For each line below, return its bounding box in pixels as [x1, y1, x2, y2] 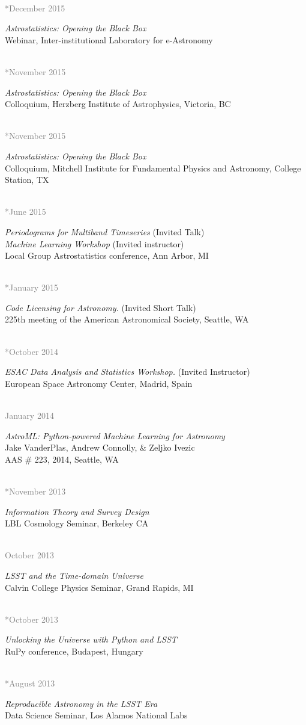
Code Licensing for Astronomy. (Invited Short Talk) [5, 301, 196, 313]
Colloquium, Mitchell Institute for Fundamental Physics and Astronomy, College [5, 161, 301, 174]
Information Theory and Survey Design [5, 505, 149, 517]
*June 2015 [5, 205, 46, 218]
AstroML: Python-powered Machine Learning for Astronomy [5, 429, 225, 442]
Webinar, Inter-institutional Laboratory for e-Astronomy [5, 33, 213, 46]
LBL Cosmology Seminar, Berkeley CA [5, 517, 149, 529]
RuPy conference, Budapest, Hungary [5, 644, 143, 657]
